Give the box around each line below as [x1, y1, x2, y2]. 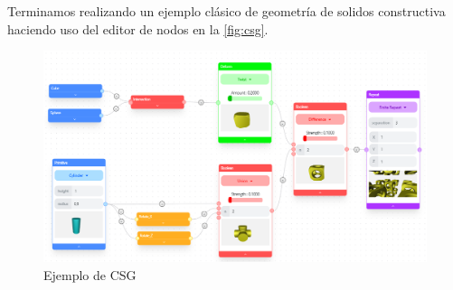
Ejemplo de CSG [43, 265, 137, 284]
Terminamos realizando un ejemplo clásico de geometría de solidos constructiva [7, 2, 446, 20]
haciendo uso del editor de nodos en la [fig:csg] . [7, 19, 269, 38]
